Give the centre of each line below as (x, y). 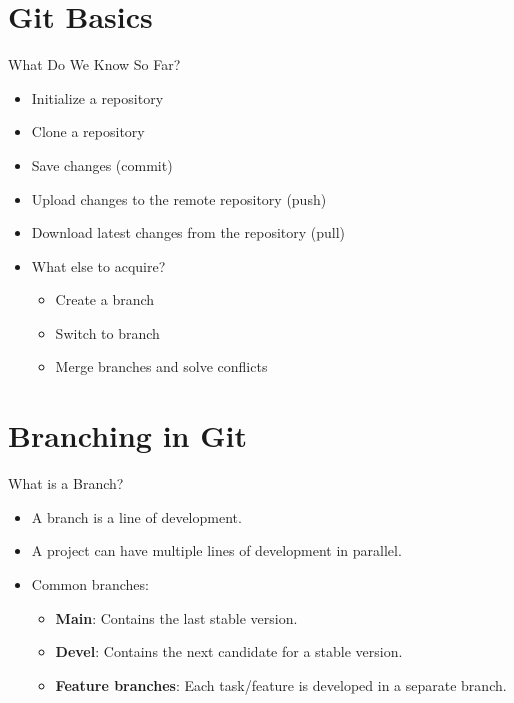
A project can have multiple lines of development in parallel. (216, 550)
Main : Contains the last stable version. (176, 617)
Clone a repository (88, 131)
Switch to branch (107, 332)
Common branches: (90, 583)
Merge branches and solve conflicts (161, 366)
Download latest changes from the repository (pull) (188, 232)
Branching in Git (127, 435)
